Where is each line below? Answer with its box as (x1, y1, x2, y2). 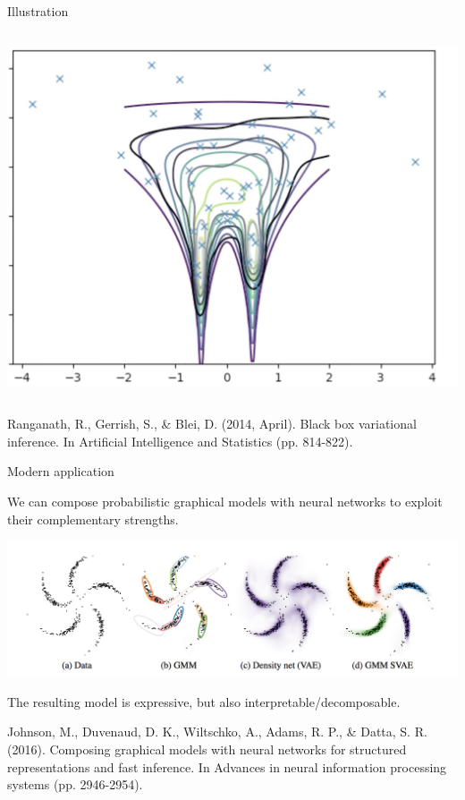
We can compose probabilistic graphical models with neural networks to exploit (7, 491, 443, 510)
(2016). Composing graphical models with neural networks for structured (7, 739, 407, 758)
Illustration (7, 2, 69, 20)
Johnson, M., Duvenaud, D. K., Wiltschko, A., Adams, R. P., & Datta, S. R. (7, 722, 427, 741)
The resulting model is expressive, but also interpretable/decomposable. (7, 692, 401, 711)
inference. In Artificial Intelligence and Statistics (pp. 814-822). (7, 431, 353, 450)
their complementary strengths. (7, 509, 179, 528)
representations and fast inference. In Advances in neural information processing (7, 757, 447, 776)
